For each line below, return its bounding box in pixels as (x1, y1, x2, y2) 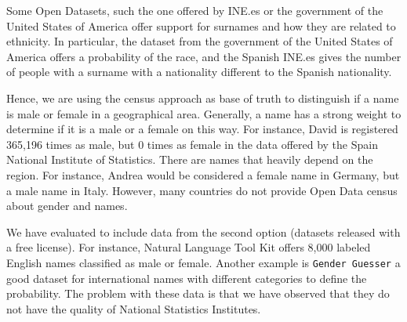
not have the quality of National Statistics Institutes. (6, 300, 261, 317)
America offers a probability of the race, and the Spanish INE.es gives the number (6, 48, 402, 64)
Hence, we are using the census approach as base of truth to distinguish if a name (6, 89, 399, 106)
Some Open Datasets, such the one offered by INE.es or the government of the (6, 2, 383, 18)
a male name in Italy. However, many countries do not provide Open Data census (6, 182, 398, 198)
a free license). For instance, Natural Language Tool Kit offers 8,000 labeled (6, 239, 371, 255)
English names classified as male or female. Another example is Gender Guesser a (6, 254, 401, 270)
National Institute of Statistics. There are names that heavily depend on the (6, 151, 373, 168)
